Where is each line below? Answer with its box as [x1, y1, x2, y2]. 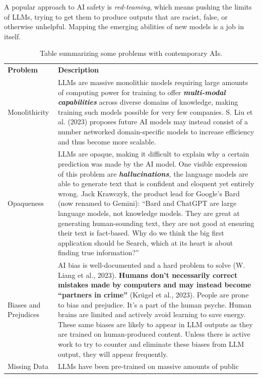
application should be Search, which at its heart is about [57, 237, 233, 248]
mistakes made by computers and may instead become [57, 279, 251, 290]
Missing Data [8, 361, 49, 371]
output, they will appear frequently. [57, 348, 168, 359]
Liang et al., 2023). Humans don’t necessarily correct [57, 269, 238, 280]
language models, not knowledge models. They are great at [57, 208, 240, 218]
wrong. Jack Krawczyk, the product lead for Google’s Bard [57, 188, 240, 198]
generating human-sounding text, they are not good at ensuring [57, 217, 254, 228]
